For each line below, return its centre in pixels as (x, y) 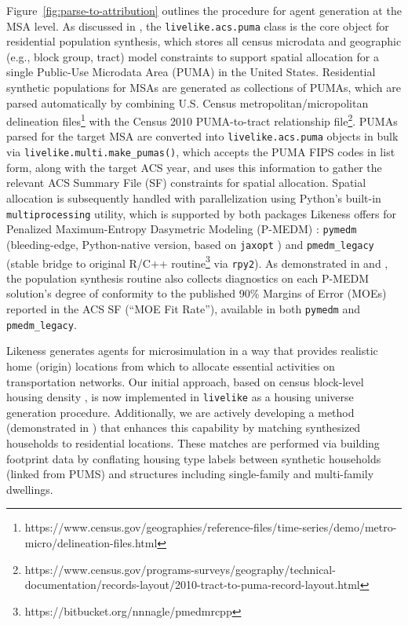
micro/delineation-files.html (91, 542)
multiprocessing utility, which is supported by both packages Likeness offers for (202, 213)
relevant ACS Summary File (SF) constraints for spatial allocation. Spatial (186, 183)
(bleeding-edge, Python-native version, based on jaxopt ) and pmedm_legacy (190, 244)
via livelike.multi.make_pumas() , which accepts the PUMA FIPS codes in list (201, 152)
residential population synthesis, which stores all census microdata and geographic (204, 41)
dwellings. (30, 489)
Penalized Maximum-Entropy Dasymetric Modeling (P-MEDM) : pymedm (182, 229)
